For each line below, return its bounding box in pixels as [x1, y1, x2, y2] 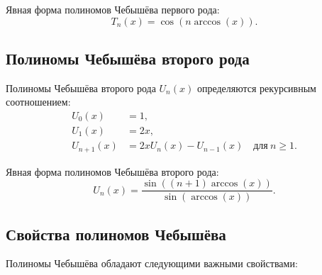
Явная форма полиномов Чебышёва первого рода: [6, 2, 220, 16]
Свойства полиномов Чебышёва [6, 223, 226, 245]
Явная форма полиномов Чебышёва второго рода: [6, 164, 219, 179]
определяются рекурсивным [196, 80, 316, 95]
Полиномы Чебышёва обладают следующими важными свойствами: [6, 256, 298, 271]
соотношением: [6, 94, 71, 109]
